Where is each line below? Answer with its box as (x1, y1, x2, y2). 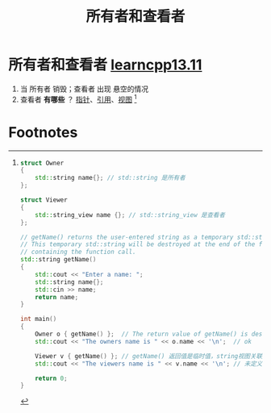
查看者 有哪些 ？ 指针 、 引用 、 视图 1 (19, 93, 137, 104)
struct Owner (19, 159, 65, 167)
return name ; (35, 293, 79, 301)
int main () (19, 315, 57, 323)
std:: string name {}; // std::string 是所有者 (35, 174, 186, 182)
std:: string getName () (19, 256, 97, 264)
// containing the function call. (19, 248, 136, 257)
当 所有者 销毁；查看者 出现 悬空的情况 (19, 84, 149, 94)
